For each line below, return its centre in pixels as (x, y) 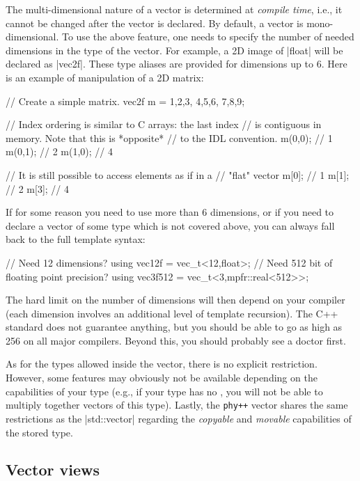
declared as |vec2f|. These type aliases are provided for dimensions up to (159, 64)
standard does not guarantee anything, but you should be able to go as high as (174, 327)
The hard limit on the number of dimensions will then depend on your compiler (175, 300)
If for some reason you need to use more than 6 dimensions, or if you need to (170, 212)
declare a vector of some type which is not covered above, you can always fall (170, 225)
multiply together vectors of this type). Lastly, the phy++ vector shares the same (177, 405)
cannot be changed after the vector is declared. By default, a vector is (155, 23)
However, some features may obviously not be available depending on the (162, 378)
